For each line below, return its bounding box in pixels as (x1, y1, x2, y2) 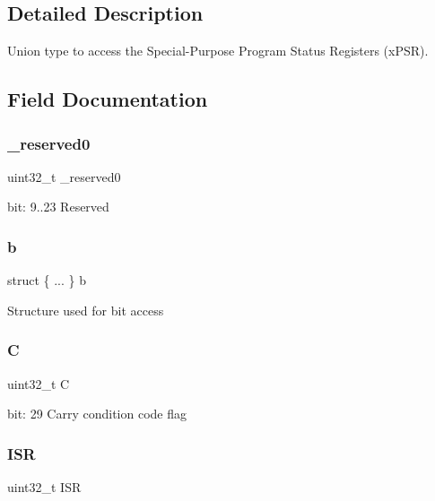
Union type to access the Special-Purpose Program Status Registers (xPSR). (7, 41, 429, 60)
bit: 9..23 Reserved (7, 197, 109, 216)
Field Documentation (7, 85, 208, 113)
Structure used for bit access (7, 300, 164, 319)
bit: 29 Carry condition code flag (7, 404, 187, 423)
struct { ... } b (7, 271, 87, 289)
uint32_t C (7, 374, 70, 393)
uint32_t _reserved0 (7, 167, 121, 186)
